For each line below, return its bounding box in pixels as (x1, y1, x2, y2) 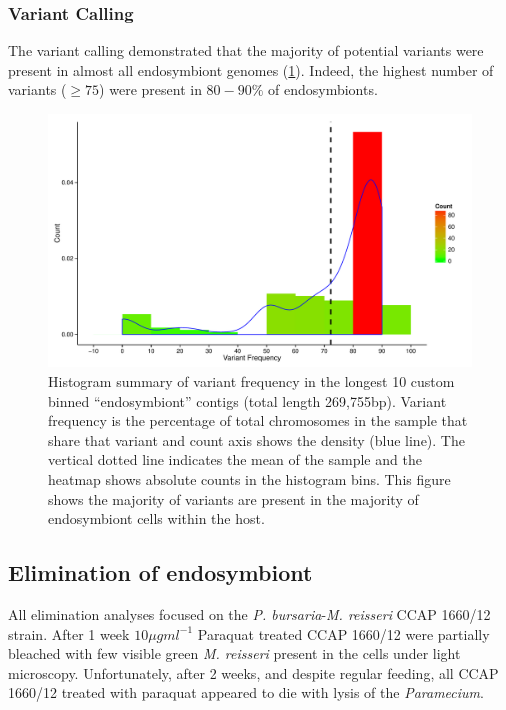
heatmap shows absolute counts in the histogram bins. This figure (48, 468, 451, 489)
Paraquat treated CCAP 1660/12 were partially (197, 623, 490, 644)
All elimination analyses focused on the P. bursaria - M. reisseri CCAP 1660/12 (8, 603, 491, 624)
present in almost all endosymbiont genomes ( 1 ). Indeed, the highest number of (8, 59, 494, 80)
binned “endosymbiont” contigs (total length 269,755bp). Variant (48, 390, 447, 411)
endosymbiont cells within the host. (48, 508, 265, 529)
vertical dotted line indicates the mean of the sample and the (48, 449, 422, 470)
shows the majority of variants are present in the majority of (48, 488, 419, 509)
